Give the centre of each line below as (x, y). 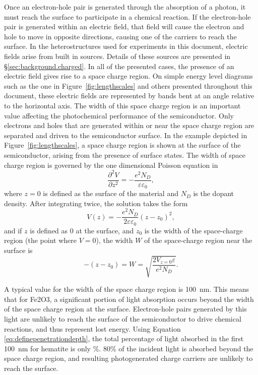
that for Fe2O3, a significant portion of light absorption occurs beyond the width (129, 299)
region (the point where (40, 240)
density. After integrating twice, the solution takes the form (96, 203)
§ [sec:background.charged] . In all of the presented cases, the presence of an (119, 66)
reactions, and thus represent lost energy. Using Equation (92, 328)
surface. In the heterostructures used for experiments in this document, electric (126, 46)
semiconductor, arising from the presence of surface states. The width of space (125, 154)
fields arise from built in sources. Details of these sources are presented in (117, 56)
